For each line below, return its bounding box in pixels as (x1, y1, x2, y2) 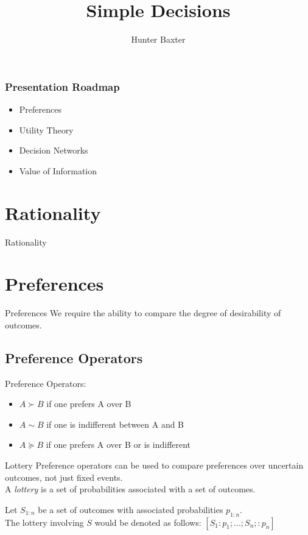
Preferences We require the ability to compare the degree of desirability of (5, 306, 281, 319)
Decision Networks (19, 144, 88, 157)
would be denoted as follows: (94, 516, 201, 528)
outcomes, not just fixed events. (5, 470, 123, 483)
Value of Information (19, 164, 97, 177)
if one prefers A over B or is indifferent (46, 438, 191, 451)
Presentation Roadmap (5, 79, 120, 94)
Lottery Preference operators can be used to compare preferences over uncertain (5, 459, 304, 471)
